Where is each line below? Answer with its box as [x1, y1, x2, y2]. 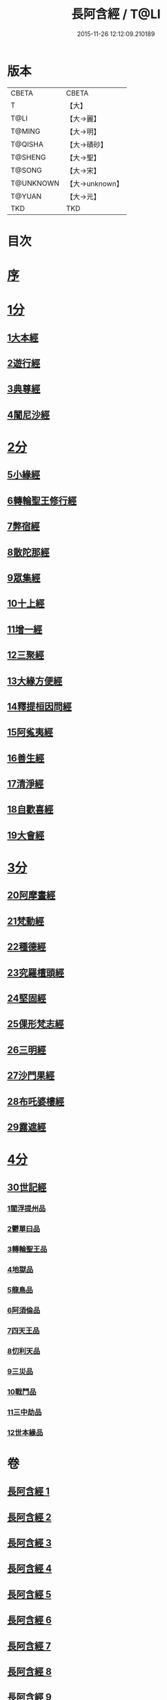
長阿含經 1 [7, 1486, 50, 1497]
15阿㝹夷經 [7, 726, 54, 739]
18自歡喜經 [7, 804, 54, 816]
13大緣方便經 [7, 675, 63, 687]
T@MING [10, 126, 41, 136]
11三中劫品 [7, 1407, 42, 1417]
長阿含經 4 [7, 1563, 52, 1574]
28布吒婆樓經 [7, 1095, 64, 1107]
